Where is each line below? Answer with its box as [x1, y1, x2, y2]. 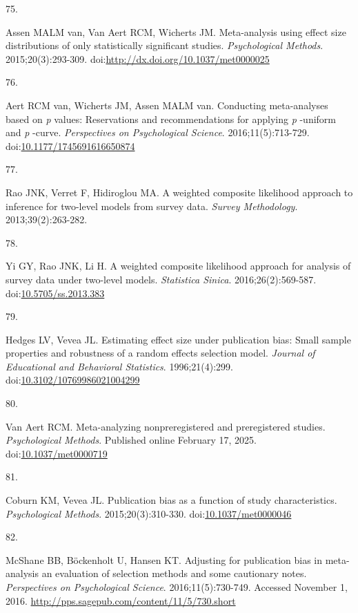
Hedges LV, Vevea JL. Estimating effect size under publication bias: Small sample [6, 332, 351, 346]
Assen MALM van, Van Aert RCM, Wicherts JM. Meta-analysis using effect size [6, 24, 346, 39]
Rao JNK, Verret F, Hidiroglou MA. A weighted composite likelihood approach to [6, 185, 353, 199]
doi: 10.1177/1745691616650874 [6, 138, 135, 153]
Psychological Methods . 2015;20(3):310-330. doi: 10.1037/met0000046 [6, 506, 292, 520]
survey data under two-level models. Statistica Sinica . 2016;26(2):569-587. [6, 272, 317, 286]
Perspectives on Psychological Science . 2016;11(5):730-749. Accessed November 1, [6, 580, 348, 594]
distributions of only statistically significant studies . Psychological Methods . [6, 38, 324, 53]
